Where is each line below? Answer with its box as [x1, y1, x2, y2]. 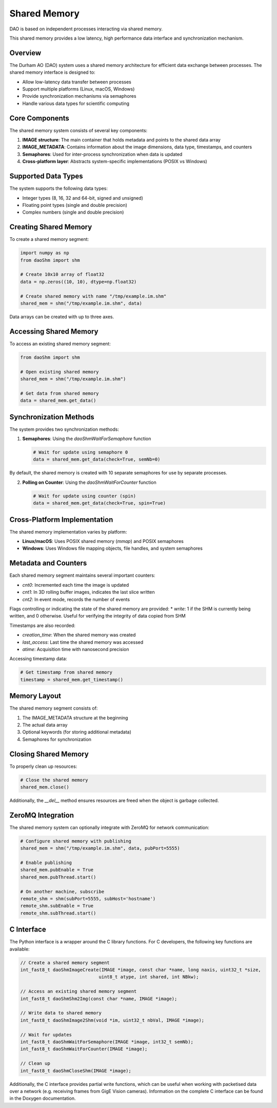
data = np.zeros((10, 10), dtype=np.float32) [20, 278, 137, 285]
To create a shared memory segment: [9, 236, 89, 242]
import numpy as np [20, 250, 69, 256]
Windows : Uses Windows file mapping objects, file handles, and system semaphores [22, 546, 203, 552]
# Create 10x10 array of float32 [20, 272, 105, 277]
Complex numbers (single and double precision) [22, 209, 124, 216]
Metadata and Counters [9, 559, 87, 568]
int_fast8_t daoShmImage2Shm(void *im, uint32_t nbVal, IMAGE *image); [20, 1017, 205, 1023]
